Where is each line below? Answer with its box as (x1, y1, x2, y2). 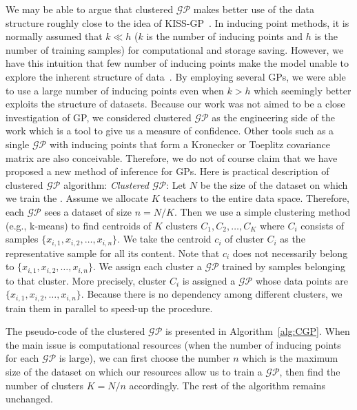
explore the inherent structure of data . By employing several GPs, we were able (6, 69, 346, 83)
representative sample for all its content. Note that (6, 245, 220, 260)
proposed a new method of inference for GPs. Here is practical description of (6, 164, 329, 178)
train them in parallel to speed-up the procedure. (6, 300, 213, 315)
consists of (300, 218, 345, 232)
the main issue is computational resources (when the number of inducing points (6, 337, 341, 351)
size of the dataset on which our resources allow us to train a (6, 365, 263, 379)
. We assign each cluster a (92, 259, 202, 274)
